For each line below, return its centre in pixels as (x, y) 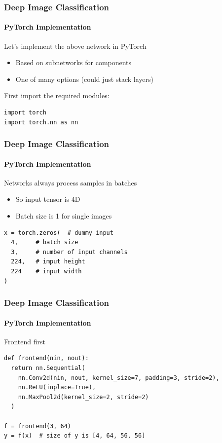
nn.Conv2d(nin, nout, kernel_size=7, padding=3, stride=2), (119, 378)
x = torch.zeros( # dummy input (59, 233)
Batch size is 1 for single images (64, 216)
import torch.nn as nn (41, 122)
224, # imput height (48, 262)
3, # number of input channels (69, 252)
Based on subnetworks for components (74, 62)
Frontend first (25, 341)
